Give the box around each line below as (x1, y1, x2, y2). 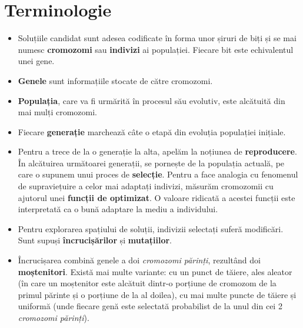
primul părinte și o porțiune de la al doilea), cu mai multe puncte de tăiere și (18, 288, 297, 300)
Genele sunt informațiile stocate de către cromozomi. (18, 74, 213, 86)
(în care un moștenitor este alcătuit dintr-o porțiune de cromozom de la (18, 277, 277, 289)
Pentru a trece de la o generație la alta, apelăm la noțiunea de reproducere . (18, 145, 297, 158)
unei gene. (18, 55, 55, 67)
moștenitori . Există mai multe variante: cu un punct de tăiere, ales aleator (18, 265, 292, 277)
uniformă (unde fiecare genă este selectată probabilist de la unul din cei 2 (18, 300, 282, 312)
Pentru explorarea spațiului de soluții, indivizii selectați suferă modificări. (18, 222, 284, 235)
